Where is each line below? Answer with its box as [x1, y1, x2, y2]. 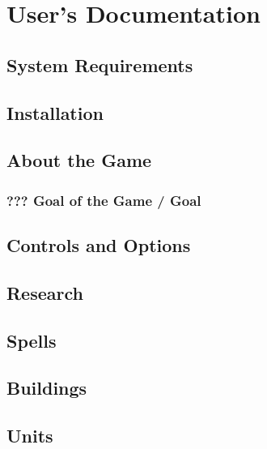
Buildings [6, 375, 87, 400]
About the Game [6, 148, 152, 173]
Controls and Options [6, 232, 191, 257]
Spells [6, 327, 57, 353]
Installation [6, 100, 104, 125]
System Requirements [6, 52, 193, 77]
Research [6, 280, 83, 305]
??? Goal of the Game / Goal [6, 190, 201, 210]
